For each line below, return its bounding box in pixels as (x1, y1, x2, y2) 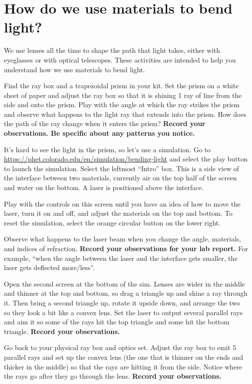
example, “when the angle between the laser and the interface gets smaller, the (4, 253, 238, 263)
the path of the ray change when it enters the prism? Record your (4, 118, 205, 128)
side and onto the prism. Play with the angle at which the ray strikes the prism (4, 99, 240, 110)
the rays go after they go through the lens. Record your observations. (4, 371, 221, 381)
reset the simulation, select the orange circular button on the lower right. (4, 217, 220, 227)
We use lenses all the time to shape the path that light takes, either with (4, 45, 220, 55)
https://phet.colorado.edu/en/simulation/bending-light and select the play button (4, 154, 248, 164)
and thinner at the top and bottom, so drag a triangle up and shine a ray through (4, 288, 248, 298)
